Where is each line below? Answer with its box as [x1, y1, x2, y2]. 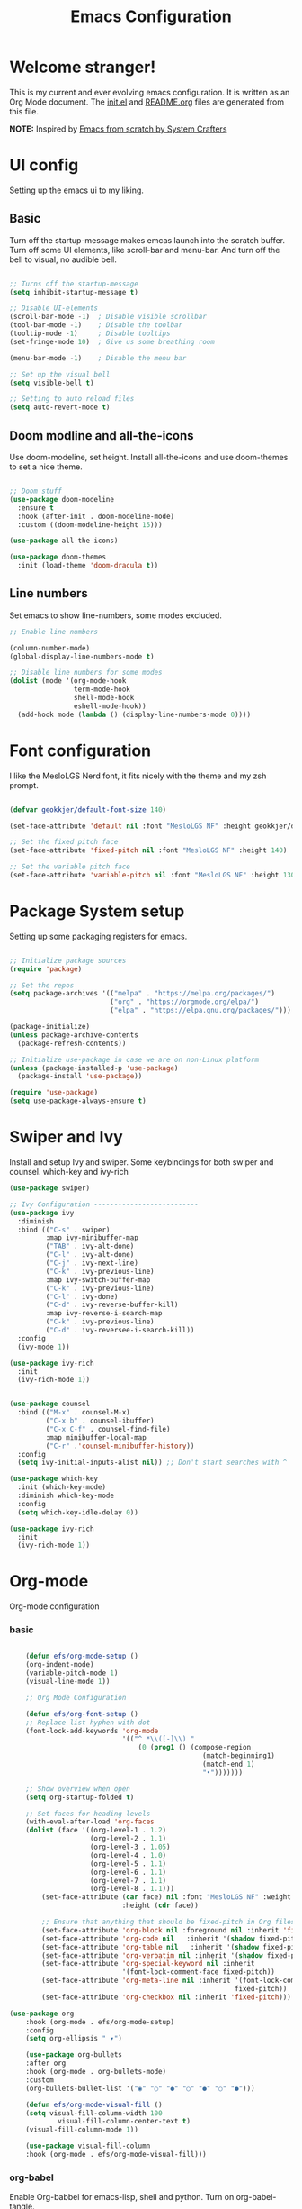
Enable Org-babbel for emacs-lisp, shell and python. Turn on [9, 2192, 235, 2203]
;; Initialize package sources [9, 956, 127, 965]
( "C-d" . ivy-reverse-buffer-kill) [45, 1300, 179, 1310]
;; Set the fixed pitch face [9, 838, 119, 847]
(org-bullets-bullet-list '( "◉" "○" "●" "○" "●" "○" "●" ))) [25, 2084, 255, 2093]
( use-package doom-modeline [9, 495, 115, 504]
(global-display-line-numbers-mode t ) [9, 651, 155, 661]
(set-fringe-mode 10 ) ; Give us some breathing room [9, 337, 216, 346]
